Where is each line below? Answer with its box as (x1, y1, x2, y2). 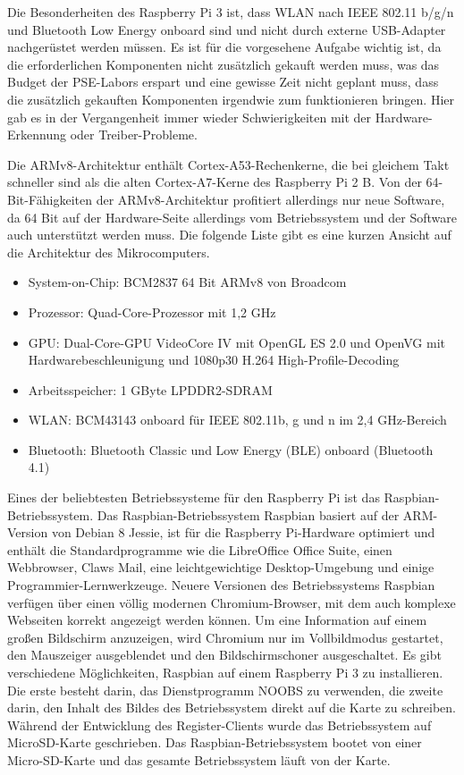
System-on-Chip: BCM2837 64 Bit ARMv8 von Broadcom (28, 273, 347, 291)
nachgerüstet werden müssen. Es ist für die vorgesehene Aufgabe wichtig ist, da (7, 38, 442, 56)
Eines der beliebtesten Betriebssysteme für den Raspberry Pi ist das (7, 488, 380, 507)
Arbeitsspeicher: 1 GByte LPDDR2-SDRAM (28, 380, 273, 399)
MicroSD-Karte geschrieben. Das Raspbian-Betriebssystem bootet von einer (7, 733, 422, 752)
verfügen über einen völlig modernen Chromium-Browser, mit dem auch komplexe (7, 593, 456, 611)
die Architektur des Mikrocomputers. (7, 242, 210, 261)
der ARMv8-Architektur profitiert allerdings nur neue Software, (96, 190, 445, 208)
